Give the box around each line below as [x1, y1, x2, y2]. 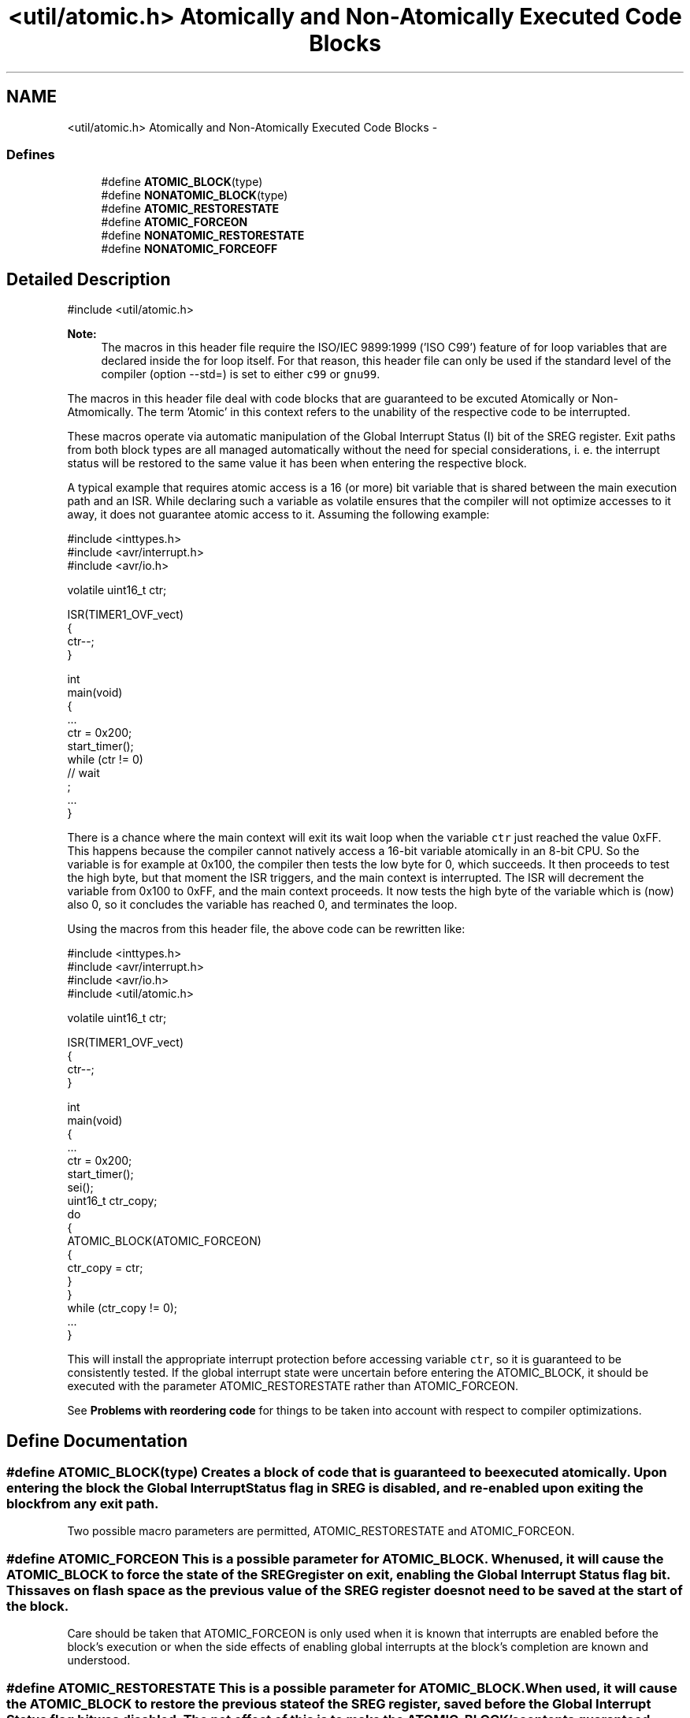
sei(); [67, 1181, 94, 1195]
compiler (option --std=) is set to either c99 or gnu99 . [101, 367, 380, 381]
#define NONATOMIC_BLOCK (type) [101, 188, 288, 203]
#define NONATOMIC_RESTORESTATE [101, 229, 305, 243]
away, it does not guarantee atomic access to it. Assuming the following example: [67, 508, 490, 522]
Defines [6, 146, 55, 162]
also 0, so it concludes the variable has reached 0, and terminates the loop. [67, 898, 458, 912]
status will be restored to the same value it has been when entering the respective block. [67, 456, 527, 470]
